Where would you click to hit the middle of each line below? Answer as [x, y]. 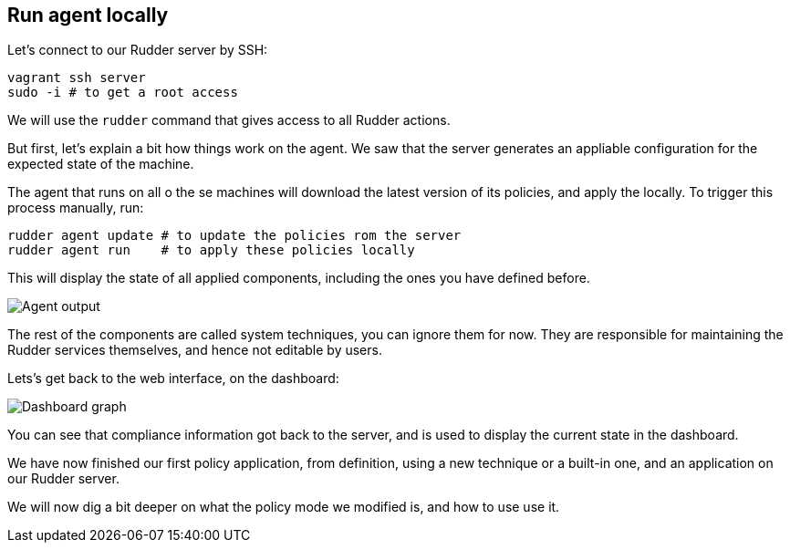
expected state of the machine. [101, 164]
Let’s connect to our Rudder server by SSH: [138, 50]
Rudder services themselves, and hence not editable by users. [195, 350]
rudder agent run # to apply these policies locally [211, 250]
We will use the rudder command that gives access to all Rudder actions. [229, 120]
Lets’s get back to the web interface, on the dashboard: [173, 379]
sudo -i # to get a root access [123, 93]
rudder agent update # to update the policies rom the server [234, 236]
